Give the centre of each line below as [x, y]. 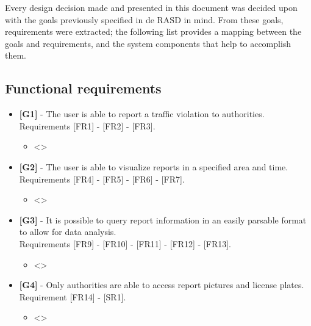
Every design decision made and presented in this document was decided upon [151, 7]
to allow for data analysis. [68, 232]
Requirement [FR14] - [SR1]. [73, 296]
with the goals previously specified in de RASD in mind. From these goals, [144, 19]
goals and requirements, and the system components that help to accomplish [148, 43]
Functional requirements [83, 88]
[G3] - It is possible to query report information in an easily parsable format [163, 219]
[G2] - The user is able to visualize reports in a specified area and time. [154, 166]
